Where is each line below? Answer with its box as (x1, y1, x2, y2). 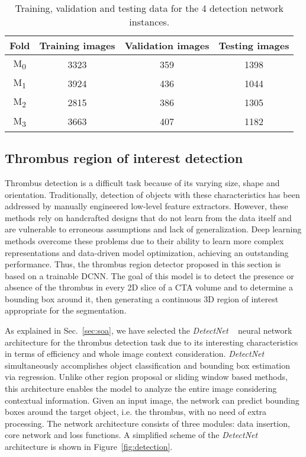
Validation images (124, 39, 210, 52)
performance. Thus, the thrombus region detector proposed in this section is (5, 258, 281, 270)
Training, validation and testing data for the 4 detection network (15, 1, 284, 15)
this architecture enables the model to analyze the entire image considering (5, 382, 277, 395)
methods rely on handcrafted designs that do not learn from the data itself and (5, 211, 292, 223)
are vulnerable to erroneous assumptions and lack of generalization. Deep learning (5, 223, 302, 235)
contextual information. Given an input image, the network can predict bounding (5, 394, 299, 406)
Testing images (218, 39, 289, 52)
